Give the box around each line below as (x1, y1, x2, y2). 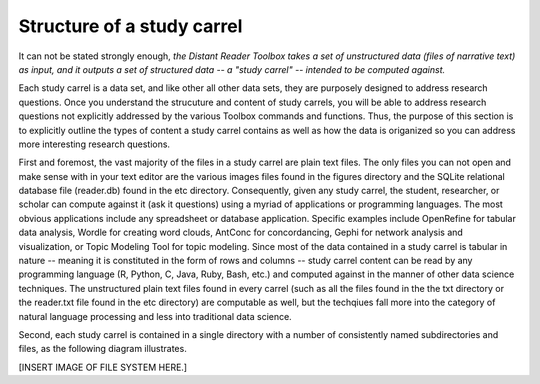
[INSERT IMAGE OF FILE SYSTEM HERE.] (18, 361, 188, 373)
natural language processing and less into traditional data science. (18, 310, 292, 322)
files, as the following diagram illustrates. (18, 343, 187, 355)
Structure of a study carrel (18, 15, 243, 37)
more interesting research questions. (18, 138, 170, 150)
